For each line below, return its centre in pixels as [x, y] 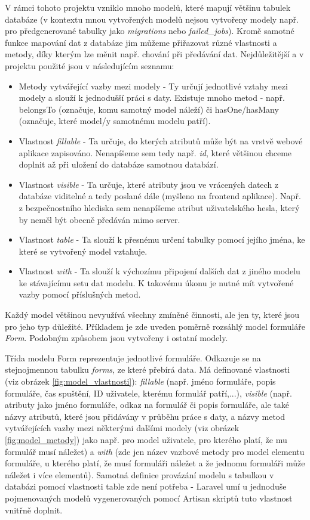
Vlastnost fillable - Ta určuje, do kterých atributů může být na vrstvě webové [161, 140]
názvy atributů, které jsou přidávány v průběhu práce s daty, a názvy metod [145, 416]
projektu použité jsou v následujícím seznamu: [90, 65]
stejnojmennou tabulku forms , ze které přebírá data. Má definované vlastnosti [148, 369]
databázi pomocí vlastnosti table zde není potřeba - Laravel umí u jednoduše [146, 486]
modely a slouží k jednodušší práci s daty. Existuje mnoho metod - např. [152, 97]
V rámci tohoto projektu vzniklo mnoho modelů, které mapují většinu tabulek [148, 7]
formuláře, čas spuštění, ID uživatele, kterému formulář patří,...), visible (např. [148, 393]
